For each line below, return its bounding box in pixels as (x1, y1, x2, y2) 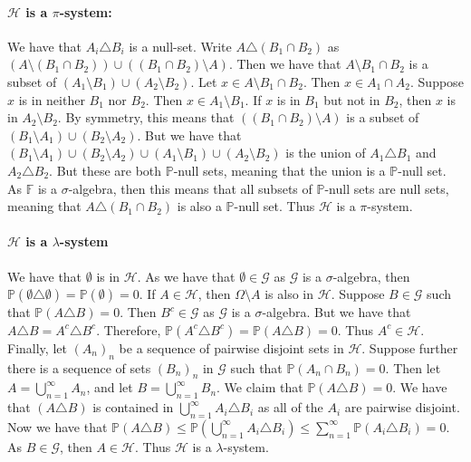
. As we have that (137, 266, 235, 285)
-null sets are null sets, (324, 178, 449, 197)
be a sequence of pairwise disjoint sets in (119, 338, 344, 357)
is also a (177, 197, 222, 216)
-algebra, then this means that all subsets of (68, 178, 312, 197)
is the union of (285, 143, 366, 162)
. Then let (385, 358, 441, 377)
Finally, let (7, 338, 67, 357)
